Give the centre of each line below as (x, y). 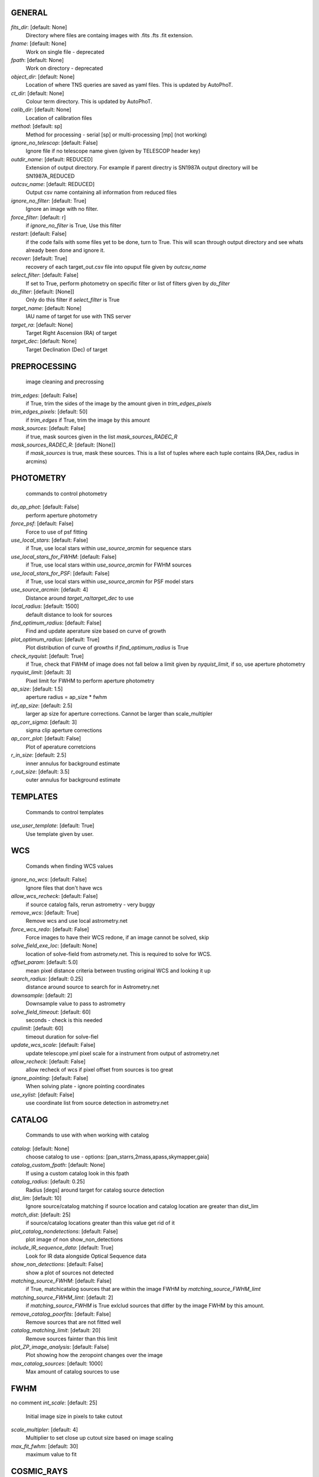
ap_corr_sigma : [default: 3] (44, 722)
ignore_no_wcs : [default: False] (49, 880)
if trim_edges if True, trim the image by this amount (88, 420)
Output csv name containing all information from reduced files (101, 193)
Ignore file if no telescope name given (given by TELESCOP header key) (113, 151)
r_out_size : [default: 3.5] (40, 772)
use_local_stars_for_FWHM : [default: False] (64, 557)
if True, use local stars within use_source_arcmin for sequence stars (109, 548)
